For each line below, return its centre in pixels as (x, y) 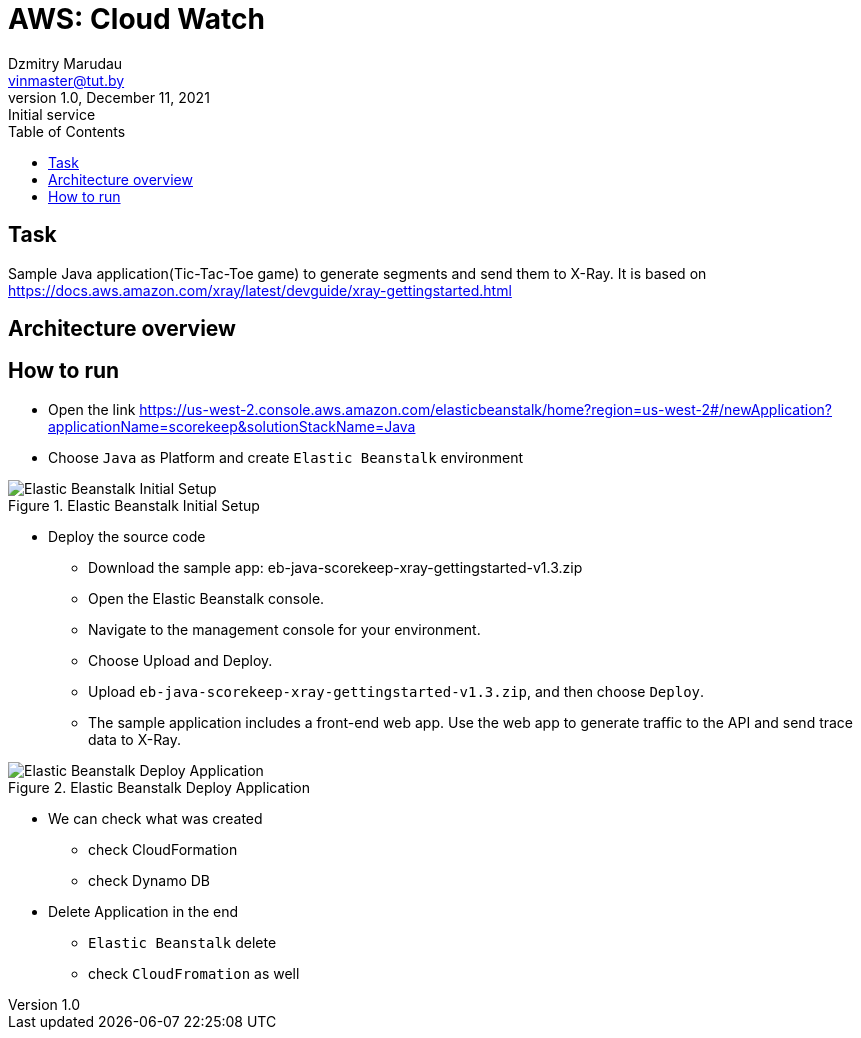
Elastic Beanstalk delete (182, 942)
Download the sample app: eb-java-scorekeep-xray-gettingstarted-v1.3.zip (335, 567)
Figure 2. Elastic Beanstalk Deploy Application (159, 787)
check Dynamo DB (149, 880)
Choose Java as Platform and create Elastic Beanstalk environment (286, 457)
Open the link (92, 409)
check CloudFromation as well (194, 973)
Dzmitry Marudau (65, 63)
